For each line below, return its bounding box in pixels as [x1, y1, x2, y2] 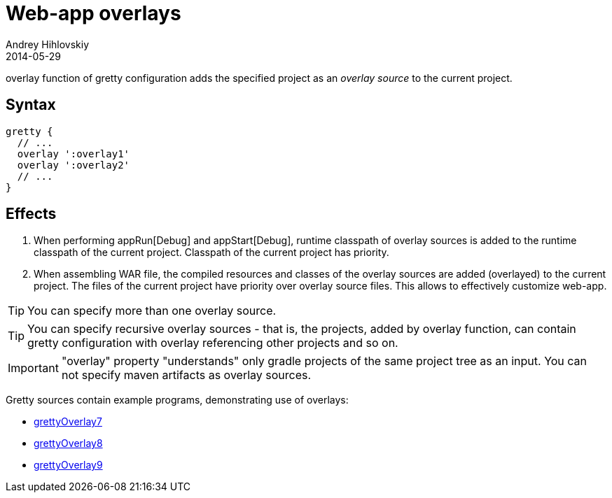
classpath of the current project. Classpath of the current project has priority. [34, 246, 389, 259]
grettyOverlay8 [34, 437, 103, 450]
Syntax [6, 96, 56, 114]
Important [8, 361, 59, 376]
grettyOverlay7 [34, 415, 102, 428]
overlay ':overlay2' [17, 159, 130, 171]
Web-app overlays [6, 1, 181, 25]
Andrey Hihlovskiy [6, 38, 90, 50]
